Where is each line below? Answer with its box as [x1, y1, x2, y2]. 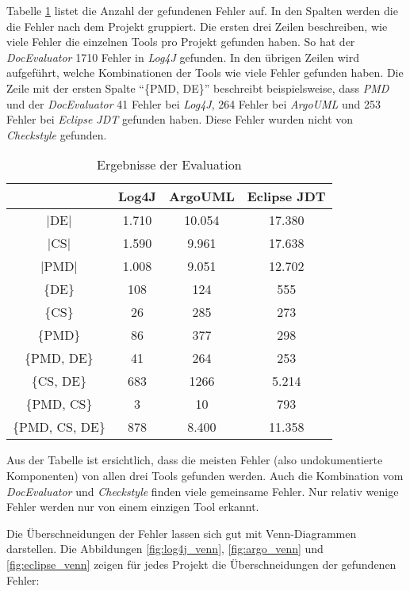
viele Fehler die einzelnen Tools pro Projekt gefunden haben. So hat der [6, 33, 355, 50]
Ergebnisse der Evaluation [97, 155, 242, 174]
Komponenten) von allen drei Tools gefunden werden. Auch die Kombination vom [6, 467, 404, 483]
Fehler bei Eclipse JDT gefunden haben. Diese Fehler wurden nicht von [6, 111, 354, 128]
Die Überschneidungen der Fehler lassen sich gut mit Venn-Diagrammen [6, 524, 357, 541]
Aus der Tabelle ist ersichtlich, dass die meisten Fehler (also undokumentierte [6, 452, 383, 468]
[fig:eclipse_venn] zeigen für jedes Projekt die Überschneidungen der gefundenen [6, 555, 397, 572]
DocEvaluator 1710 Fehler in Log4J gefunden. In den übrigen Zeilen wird [6, 48, 359, 65]
